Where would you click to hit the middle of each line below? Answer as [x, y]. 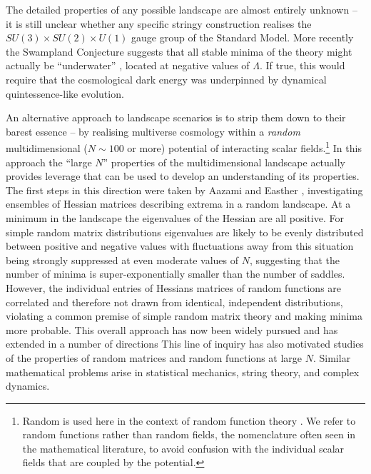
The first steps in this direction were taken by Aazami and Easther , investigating [184, 190]
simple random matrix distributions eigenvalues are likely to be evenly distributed [185, 232]
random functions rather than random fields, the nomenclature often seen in [189, 434]
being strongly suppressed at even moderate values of [122, 259]
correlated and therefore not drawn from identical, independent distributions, [174, 302]
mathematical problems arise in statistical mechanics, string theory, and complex [183, 372]
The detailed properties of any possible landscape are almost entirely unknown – [182, 9]
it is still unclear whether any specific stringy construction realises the [159, 23]
